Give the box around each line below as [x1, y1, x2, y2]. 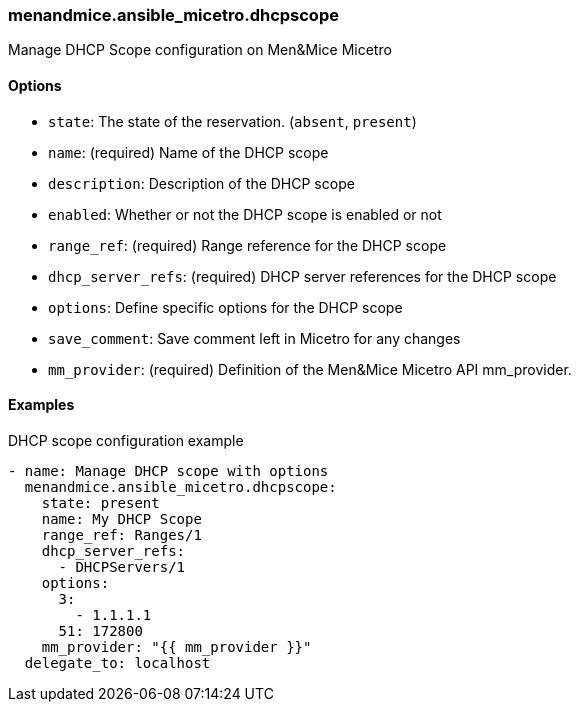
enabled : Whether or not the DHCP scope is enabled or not [48, 205, 442, 223]
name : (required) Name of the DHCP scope [48, 143, 329, 161]
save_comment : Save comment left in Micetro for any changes [48, 329, 461, 347]
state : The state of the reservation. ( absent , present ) [48, 112, 417, 130]
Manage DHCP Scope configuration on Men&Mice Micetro [8, 41, 392, 59]
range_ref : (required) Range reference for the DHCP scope [48, 236, 447, 254]
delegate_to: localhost [24, 654, 211, 671]
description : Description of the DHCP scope [48, 174, 355, 192]
